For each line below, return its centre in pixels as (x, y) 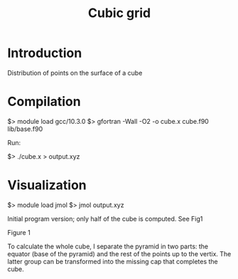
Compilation (44, 102)
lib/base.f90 (25, 129)
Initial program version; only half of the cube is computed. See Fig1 (105, 219)
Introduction (45, 53)
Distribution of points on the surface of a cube (75, 73)
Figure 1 (19, 232)
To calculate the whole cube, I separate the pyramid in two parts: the (108, 246)
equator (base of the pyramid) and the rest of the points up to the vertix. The (119, 253)
